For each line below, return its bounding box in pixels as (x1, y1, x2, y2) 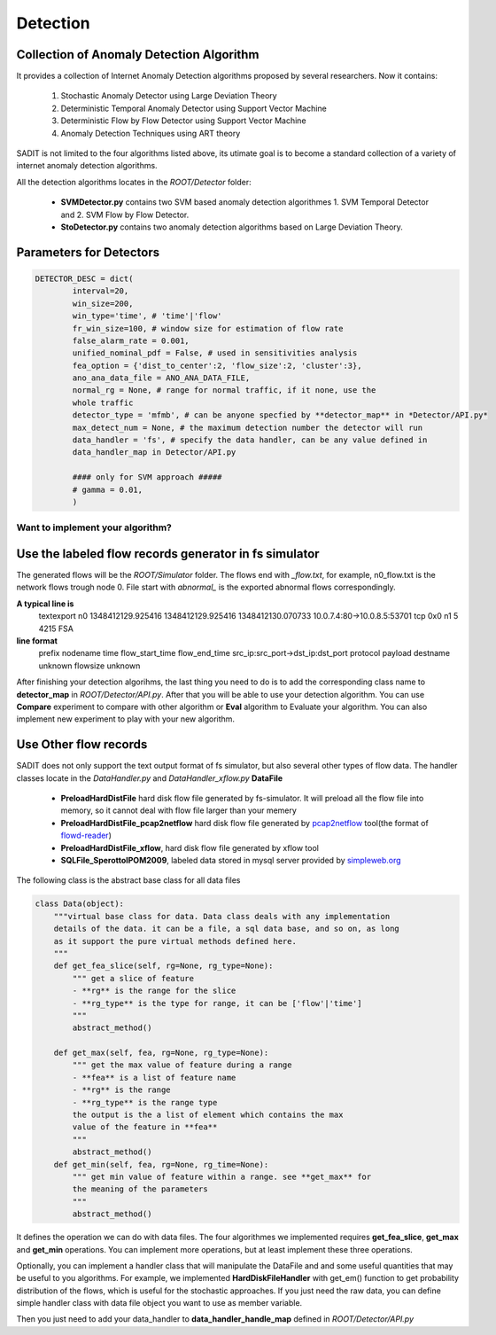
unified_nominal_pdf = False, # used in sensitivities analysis (72, 348, 358, 358)
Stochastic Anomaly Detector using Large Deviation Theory (60, 90, 278, 101)
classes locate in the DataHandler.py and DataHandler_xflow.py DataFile (16, 772, 283, 784)
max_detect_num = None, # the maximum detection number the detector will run (72, 422, 423, 433)
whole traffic (72, 397, 134, 408)
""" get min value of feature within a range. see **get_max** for (72, 1171, 372, 1182)
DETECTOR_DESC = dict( (35, 273, 134, 284)
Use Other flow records (16, 737, 148, 753)
